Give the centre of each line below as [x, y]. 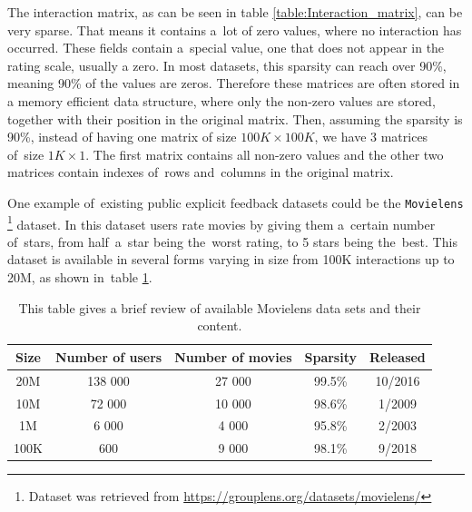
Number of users [108, 356]
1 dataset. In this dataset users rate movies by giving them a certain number [221, 222]
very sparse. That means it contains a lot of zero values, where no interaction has [235, 30]
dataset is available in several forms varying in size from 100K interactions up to [231, 259]
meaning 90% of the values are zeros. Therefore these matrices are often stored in [234, 83]
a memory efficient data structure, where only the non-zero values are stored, [221, 100]
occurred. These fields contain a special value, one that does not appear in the [226, 48]
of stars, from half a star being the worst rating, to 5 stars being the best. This [232, 241]
